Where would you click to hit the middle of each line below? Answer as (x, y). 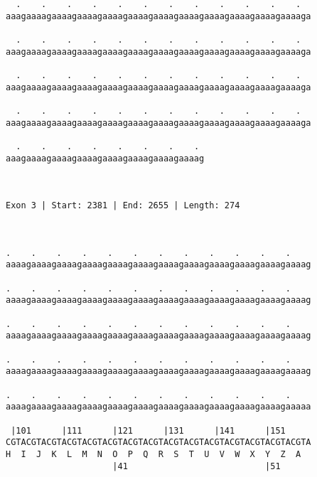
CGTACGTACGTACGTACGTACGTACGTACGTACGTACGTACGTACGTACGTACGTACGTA (158, 443)
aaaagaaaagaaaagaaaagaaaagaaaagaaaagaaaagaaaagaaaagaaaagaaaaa (158, 407)
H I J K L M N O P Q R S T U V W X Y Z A (154, 454)
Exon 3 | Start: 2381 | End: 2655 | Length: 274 (123, 206)
